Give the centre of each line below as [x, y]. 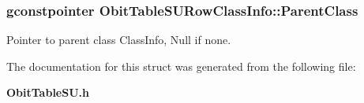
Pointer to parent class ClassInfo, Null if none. [119, 40]
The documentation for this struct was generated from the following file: [181, 66]
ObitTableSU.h [48, 92]
